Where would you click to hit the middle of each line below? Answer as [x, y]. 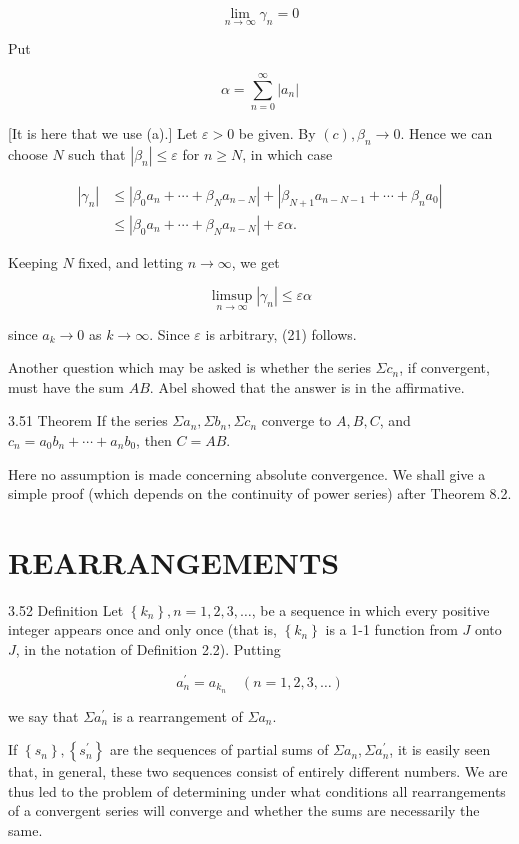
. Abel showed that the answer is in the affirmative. [307, 386]
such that [97, 153]
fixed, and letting [131, 261]
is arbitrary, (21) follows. [281, 333]
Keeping [33, 261]
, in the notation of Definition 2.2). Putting [148, 649]
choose [28, 153]
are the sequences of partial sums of [219, 749]
